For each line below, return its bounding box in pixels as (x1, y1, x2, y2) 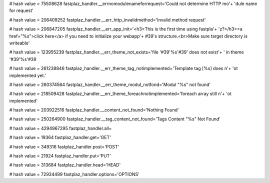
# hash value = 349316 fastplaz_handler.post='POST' (9, 143, 119, 149)
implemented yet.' (9, 72, 46, 78)
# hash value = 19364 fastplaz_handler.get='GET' (9, 134, 111, 140)
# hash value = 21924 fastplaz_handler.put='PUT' (9, 153, 111, 159)
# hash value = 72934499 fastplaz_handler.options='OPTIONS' (9, 171, 139, 177)
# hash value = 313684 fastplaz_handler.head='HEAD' (9, 162, 121, 168)
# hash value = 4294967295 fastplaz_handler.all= (9, 125, 112, 131)
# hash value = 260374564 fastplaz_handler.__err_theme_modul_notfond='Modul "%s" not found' (9, 81, 211, 87)
